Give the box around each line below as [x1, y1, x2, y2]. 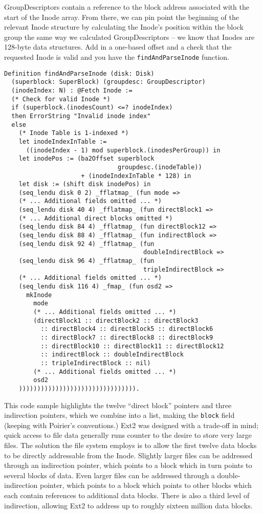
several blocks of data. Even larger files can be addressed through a [4, 470, 215, 480]
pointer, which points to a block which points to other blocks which [40, 480, 252, 490]
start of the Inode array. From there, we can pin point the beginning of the [4, 11, 239, 22]
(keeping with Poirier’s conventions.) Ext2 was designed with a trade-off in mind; [4, 419, 259, 430]
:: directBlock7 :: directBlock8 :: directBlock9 [40, 333, 213, 341]
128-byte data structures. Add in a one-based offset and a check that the [4, 41, 232, 52]
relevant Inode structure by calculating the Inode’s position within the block [4, 21, 244, 32]
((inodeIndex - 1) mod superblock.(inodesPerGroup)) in [26, 146, 221, 154]
